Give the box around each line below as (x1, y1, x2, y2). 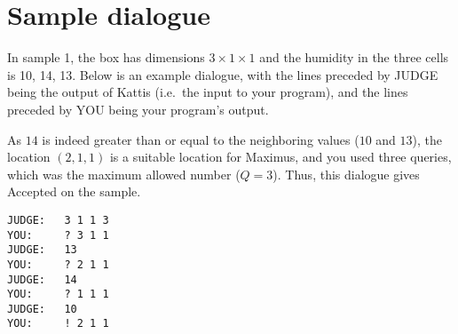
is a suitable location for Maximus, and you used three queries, (109, 147, 452, 166)
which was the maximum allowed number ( (7, 164, 241, 183)
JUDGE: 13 (7, 243, 77, 257)
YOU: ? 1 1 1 (7, 288, 109, 301)
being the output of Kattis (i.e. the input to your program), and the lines (7, 83, 408, 101)
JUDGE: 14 (7, 273, 77, 286)
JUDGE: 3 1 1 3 (7, 213, 109, 227)
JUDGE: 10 (7, 302, 77, 315)
